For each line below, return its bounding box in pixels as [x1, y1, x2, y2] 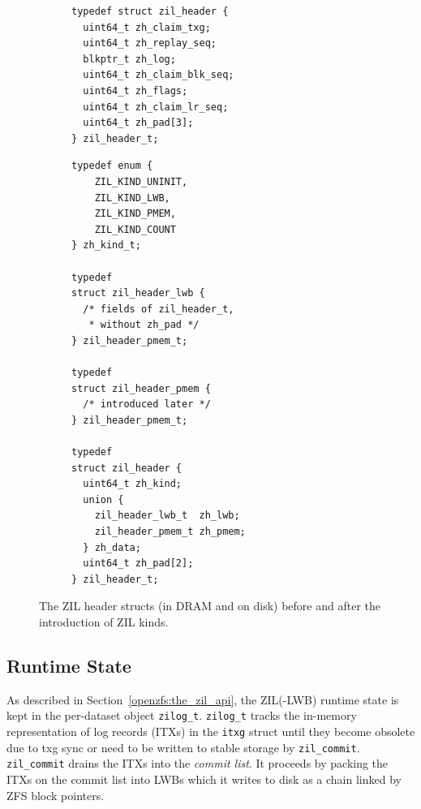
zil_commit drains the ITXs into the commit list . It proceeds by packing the [6, 755, 389, 772]
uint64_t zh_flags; [83, 84, 188, 97]
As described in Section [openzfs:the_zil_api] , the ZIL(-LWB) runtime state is [6, 691, 399, 708]
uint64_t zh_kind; [83, 478, 183, 490]
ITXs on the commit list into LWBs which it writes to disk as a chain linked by [6, 770, 402, 787]
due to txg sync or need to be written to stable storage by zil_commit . [6, 738, 360, 755]
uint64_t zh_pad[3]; [83, 117, 194, 129]
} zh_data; [83, 541, 141, 553]
